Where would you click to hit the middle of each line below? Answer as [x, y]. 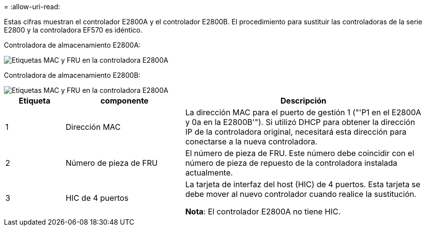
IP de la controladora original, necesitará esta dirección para [296, 132]
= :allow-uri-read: [32, 7]
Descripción [303, 101]
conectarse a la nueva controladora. [252, 142]
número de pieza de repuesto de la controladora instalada [291, 163]
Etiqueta [35, 101]
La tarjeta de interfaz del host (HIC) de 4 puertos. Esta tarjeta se [303, 184]
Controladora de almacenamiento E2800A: [72, 45]
